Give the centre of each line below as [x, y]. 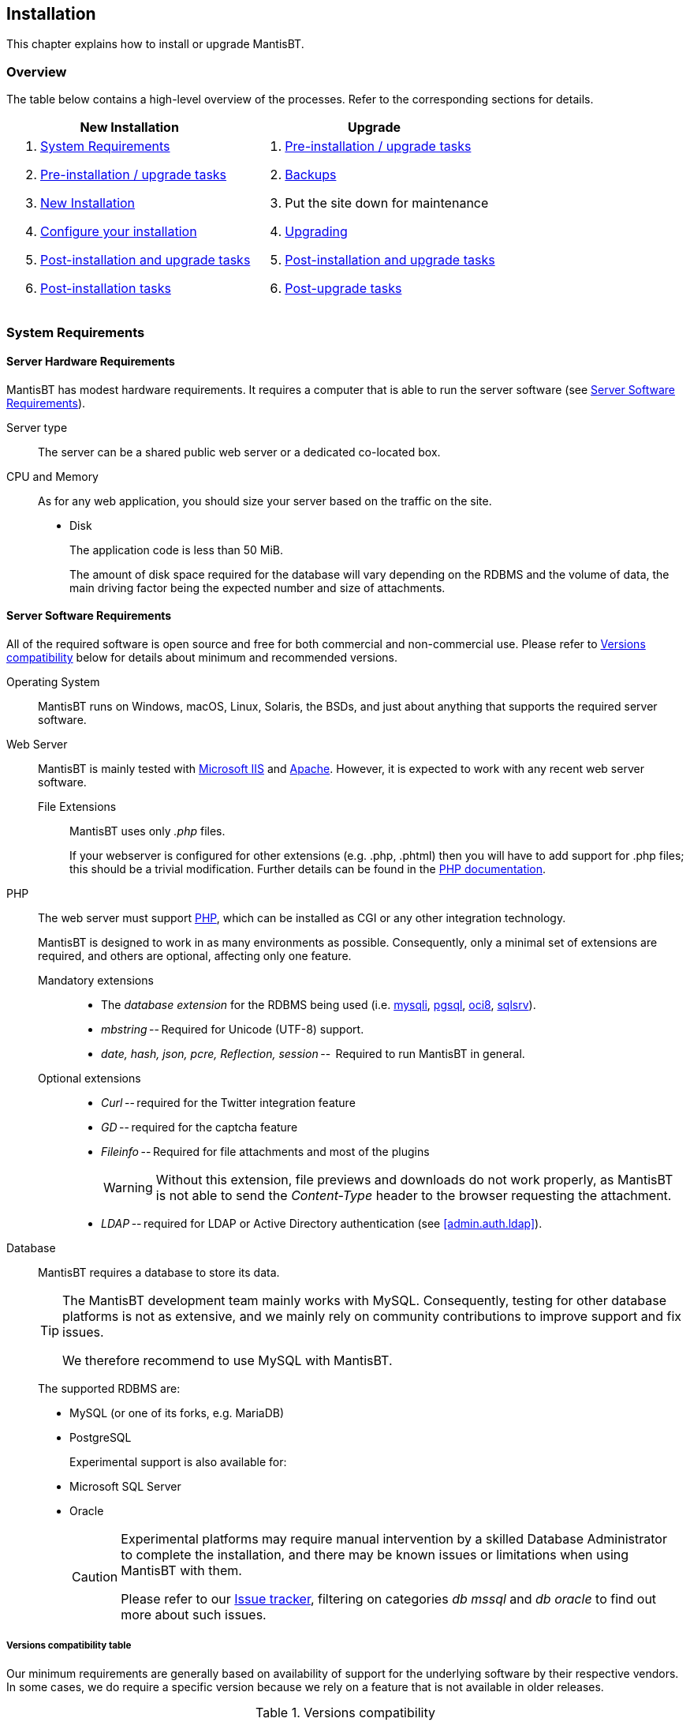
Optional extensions [90, 1078]
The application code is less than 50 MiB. [177, 550]
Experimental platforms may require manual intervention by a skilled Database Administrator [394, 1538]
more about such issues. [194, 1614]
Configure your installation [119, 232]
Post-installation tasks [106, 289]
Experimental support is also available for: [178, 1461]
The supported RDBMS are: [109, 1388]
